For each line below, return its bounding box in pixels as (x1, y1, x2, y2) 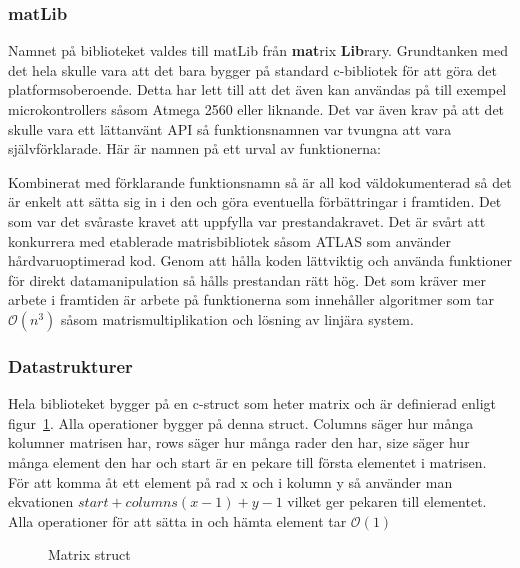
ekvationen (8, 491, 74, 512)
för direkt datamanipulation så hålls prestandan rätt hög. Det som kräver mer (8, 269, 486, 290)
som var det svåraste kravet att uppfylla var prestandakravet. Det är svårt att (8, 210, 486, 231)
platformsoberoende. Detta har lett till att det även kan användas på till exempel (8, 79, 507, 100)
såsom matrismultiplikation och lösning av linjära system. (61, 308, 414, 329)
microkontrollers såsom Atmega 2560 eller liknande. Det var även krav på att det (8, 99, 505, 119)
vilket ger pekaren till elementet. (287, 491, 487, 512)
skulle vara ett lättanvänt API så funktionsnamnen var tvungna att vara (8, 118, 452, 139)
